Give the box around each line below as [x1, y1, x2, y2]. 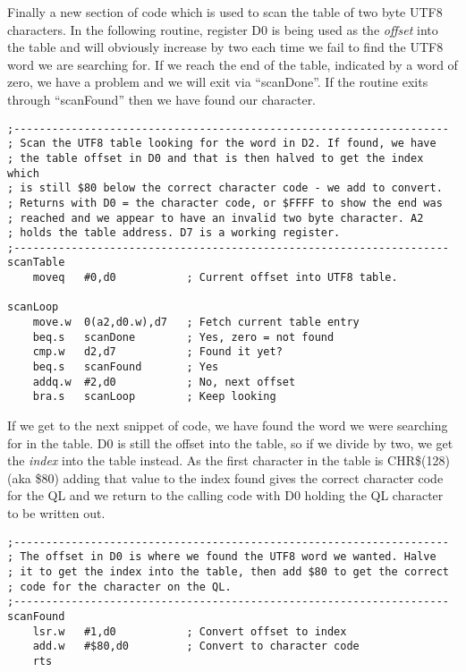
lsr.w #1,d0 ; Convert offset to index [32, 625, 347, 638]
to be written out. [7, 504, 106, 522]
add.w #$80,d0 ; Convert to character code [32, 640, 360, 653]
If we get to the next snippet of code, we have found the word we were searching [7, 416, 448, 435]
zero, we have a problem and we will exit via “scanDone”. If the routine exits [7, 72, 428, 91]
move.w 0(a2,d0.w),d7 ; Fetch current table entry [32, 316, 360, 329]
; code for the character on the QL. [7, 580, 232, 593]
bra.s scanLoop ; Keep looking [32, 390, 276, 404]
